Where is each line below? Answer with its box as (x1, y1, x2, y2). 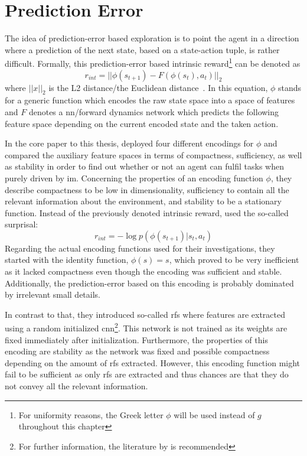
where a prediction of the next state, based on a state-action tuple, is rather (5, 43, 280, 56)
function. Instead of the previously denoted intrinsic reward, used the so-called (5, 206, 289, 219)
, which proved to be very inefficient (169, 253, 299, 266)
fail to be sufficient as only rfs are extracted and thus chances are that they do (5, 368, 289, 380)
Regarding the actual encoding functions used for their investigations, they (5, 242, 275, 254)
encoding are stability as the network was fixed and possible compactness (5, 345, 270, 357)
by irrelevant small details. (5, 288, 101, 301)
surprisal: (5, 218, 38, 230)
